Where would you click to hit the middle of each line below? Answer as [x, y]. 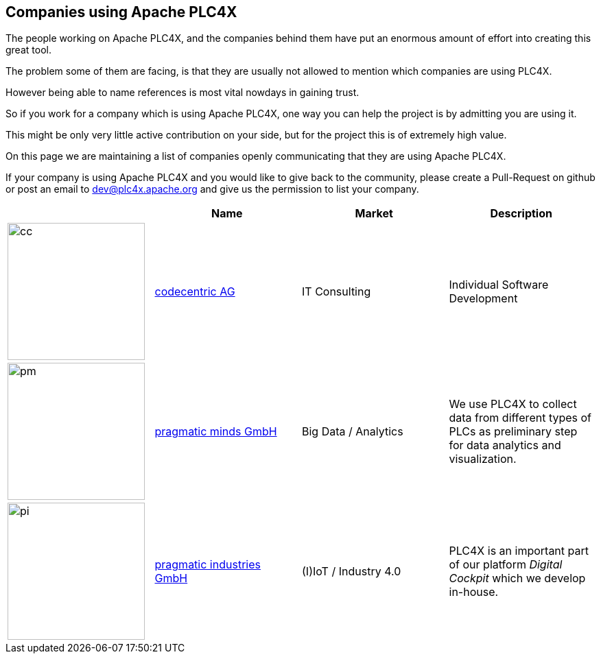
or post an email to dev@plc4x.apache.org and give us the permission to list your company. [212, 189]
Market [374, 214]
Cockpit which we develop [517, 578]
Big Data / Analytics [353, 432]
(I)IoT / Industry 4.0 [352, 572]
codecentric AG [195, 292]
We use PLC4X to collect [513, 404]
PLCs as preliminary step [513, 432]
